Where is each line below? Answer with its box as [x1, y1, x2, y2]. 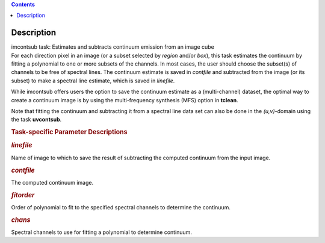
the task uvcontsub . [11, 116, 62, 123]
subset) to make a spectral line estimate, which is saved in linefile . [11, 77, 175, 84]
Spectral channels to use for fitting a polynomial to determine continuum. [11, 229, 193, 236]
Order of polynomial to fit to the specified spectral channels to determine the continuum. [11, 203, 231, 211]
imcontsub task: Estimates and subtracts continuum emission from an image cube [11, 43, 215, 51]
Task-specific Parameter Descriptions [11, 128, 128, 137]
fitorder [11, 191, 35, 199]
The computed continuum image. [11, 179, 93, 186]
